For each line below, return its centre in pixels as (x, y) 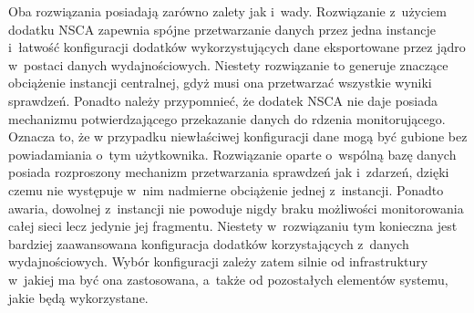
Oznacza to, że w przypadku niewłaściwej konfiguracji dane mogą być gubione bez (238, 136)
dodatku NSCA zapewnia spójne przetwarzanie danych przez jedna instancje (222, 29)
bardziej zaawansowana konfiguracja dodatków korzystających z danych (209, 243)
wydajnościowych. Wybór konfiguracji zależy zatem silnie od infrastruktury (218, 261)
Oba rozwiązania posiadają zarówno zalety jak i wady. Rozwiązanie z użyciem (227, 11)
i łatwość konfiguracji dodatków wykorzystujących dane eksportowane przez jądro (237, 47)
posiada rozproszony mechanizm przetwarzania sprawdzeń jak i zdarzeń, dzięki (229, 172)
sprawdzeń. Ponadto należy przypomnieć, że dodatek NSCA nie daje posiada (223, 100)
